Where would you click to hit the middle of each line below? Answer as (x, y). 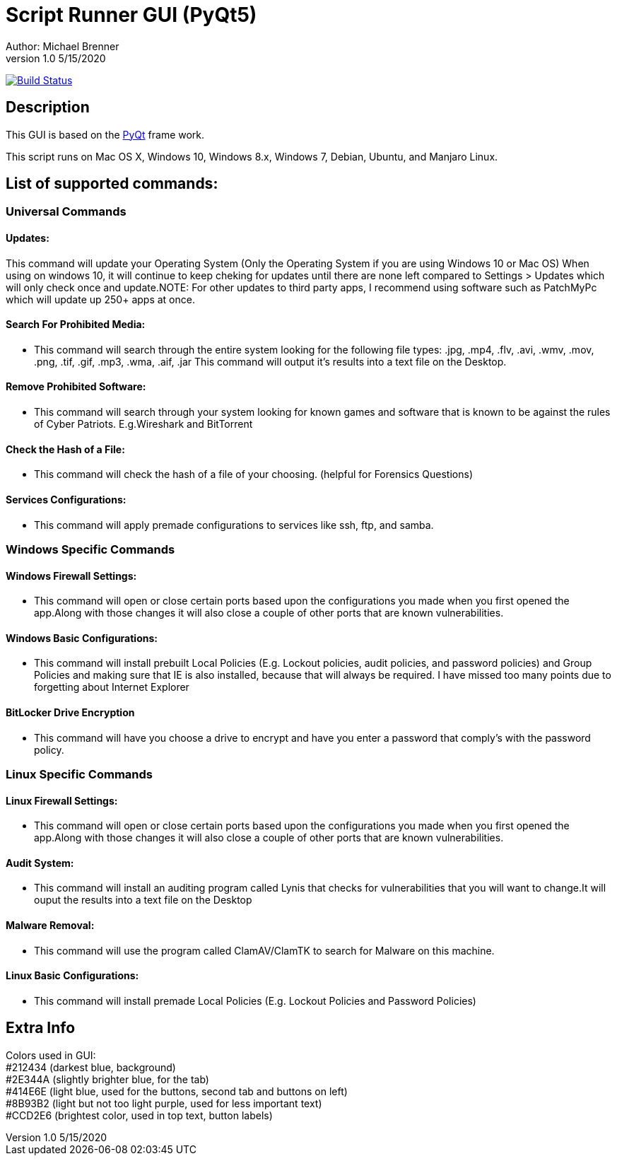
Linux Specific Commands (79, 774)
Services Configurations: (66, 499)
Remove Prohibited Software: (76, 387)
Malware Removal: (50, 925)
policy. (49, 749)
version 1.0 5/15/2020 (56, 58)
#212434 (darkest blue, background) (91, 1067)
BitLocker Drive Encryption (70, 712)
